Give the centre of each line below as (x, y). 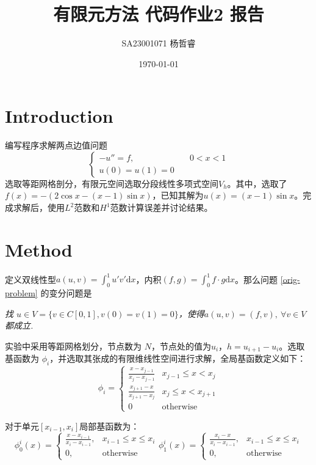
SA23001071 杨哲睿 (159, 43)
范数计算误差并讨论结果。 (161, 207)
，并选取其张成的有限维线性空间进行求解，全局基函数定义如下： (178, 358)
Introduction (59, 116)
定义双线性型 (31, 279)
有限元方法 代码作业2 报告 (159, 14)
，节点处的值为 (181, 346)
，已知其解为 (178, 195)
